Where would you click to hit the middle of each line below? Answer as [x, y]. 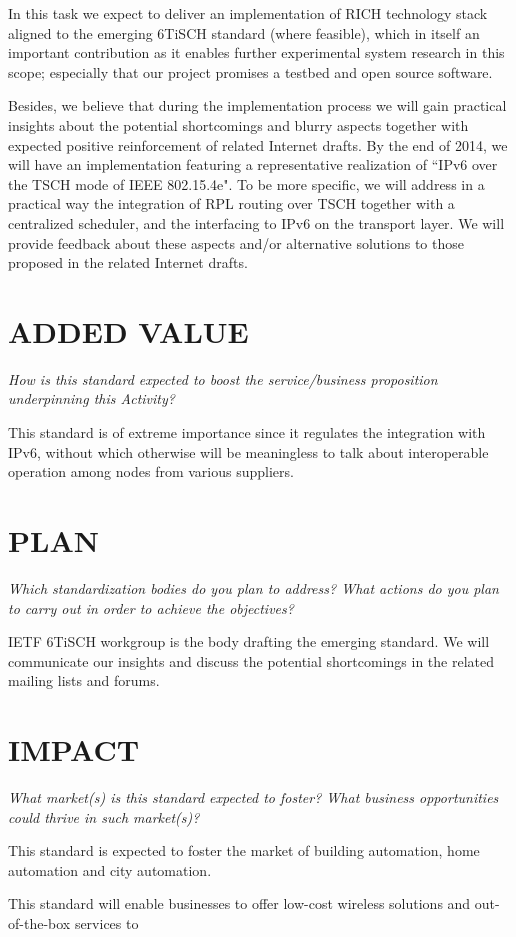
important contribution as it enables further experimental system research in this [256, 52]
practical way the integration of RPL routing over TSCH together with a [231, 203]
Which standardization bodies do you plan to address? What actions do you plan [253, 587]
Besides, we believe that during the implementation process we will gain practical [257, 105]
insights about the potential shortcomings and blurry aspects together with [238, 124]
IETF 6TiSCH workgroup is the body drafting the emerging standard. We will [249, 641]
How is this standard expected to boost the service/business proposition [223, 378]
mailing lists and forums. [84, 680]
